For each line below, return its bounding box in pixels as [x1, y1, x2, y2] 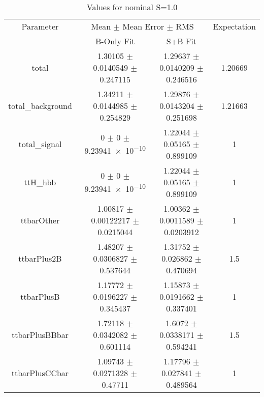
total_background [8, 100, 72, 111]
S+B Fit [166, 35, 196, 47]
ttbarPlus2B [18, 252, 62, 264]
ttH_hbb [24, 176, 56, 188]
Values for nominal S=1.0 [86, 1, 178, 13]
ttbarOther [20, 214, 60, 226]
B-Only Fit [95, 35, 135, 47]
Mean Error [122, 20, 164, 32]
